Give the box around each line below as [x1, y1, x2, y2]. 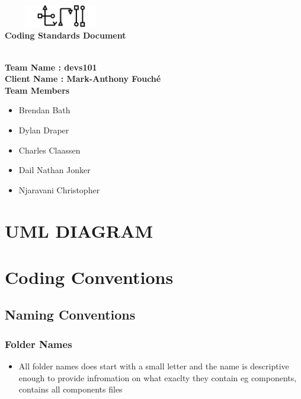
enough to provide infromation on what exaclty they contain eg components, [18, 371, 297, 384]
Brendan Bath [18, 104, 71, 116]
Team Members [5, 84, 70, 96]
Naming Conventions [5, 305, 136, 324]
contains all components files [18, 383, 123, 395]
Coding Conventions [5, 264, 174, 289]
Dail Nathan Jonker [18, 164, 91, 176]
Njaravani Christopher [18, 183, 100, 196]
